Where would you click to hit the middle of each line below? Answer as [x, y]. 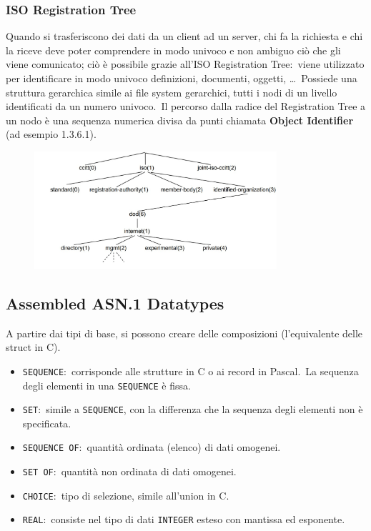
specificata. [47, 423]
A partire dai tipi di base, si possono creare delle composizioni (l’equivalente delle [184, 333]
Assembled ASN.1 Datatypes [115, 303]
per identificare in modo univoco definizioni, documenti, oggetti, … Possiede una [182, 78]
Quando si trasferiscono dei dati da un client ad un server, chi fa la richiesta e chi [184, 36]
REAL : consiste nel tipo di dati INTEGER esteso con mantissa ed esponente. [184, 519]
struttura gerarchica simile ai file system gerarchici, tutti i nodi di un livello [172, 92]
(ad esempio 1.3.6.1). [51, 134]
